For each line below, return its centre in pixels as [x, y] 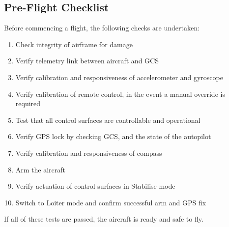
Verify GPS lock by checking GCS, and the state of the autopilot [113, 136]
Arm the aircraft [41, 169]
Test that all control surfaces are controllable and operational [108, 120]
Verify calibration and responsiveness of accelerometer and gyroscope [119, 77]
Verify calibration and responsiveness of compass [89, 153]
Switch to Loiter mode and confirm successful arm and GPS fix [111, 202]
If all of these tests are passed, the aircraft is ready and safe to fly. [104, 219]
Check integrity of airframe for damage [74, 44]
